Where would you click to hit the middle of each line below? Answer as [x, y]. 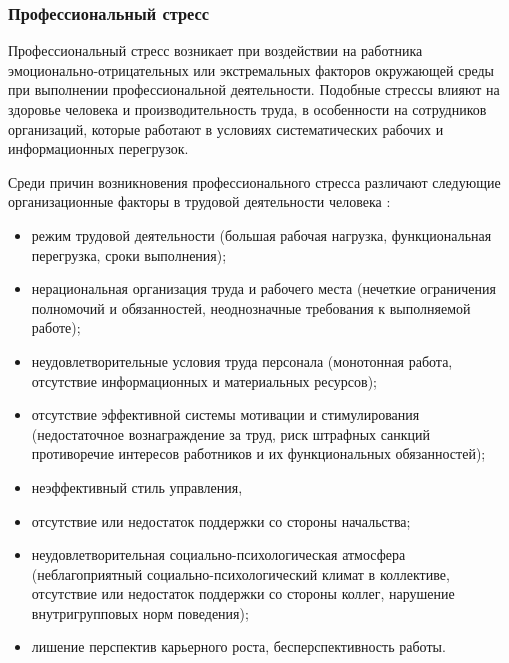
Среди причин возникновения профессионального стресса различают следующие [254, 181]
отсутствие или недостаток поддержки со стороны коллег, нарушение [243, 593]
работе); [56, 327]
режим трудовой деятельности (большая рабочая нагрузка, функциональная [261, 234]
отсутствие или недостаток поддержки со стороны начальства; [221, 520]
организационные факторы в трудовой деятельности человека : [199, 201]
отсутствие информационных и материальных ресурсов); [204, 380]
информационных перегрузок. [98, 148]
